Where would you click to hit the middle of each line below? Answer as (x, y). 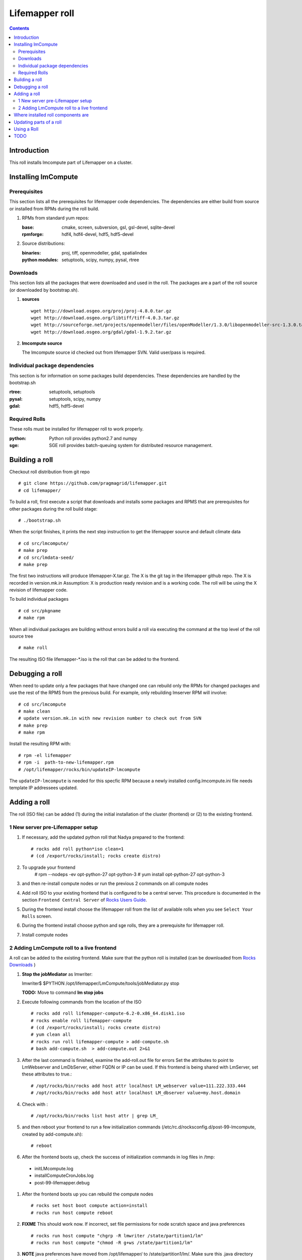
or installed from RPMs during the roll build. (54, 209)
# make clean (34, 711)
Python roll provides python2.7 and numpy (93, 438)
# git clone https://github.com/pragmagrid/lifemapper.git (93, 483)
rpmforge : (33, 234)
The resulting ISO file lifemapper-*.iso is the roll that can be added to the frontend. (94, 659)
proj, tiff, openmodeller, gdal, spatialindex (104, 253)
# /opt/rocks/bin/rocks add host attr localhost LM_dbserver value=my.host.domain (136, 1093)
